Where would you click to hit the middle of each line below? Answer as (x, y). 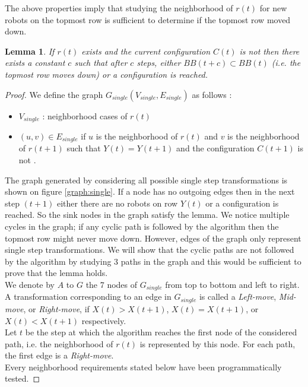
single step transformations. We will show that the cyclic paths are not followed (150, 250)
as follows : (212, 94)
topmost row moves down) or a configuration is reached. (107, 74)
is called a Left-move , (238, 296)
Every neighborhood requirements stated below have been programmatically (143, 367)
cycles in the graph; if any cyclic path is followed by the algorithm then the (142, 226)
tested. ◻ (23, 378)
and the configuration (215, 148)
